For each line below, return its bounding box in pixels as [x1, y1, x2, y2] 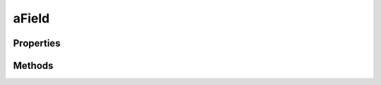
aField [13, 11, 50, 26]
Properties [13, 37, 61, 49]
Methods [13, 60, 54, 72]
